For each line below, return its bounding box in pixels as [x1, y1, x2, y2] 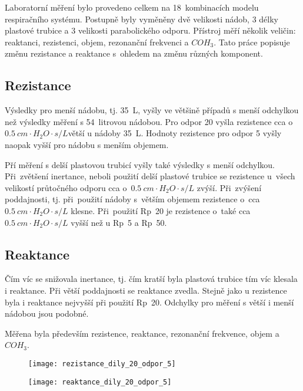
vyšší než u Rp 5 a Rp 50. [71, 216, 167, 228]
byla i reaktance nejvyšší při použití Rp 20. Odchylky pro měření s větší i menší [5, 295, 294, 308]
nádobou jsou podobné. [5, 307, 89, 320]
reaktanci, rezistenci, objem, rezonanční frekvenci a [5, 35, 189, 48]
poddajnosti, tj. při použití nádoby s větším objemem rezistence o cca [5, 193, 260, 205]
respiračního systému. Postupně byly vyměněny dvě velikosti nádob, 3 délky [5, 12, 279, 25]
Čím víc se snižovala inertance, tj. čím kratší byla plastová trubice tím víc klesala [5, 272, 298, 285]
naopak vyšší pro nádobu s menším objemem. [5, 138, 169, 150]
